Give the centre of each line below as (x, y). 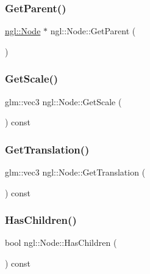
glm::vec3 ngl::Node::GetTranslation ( (75, 172)
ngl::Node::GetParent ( (93, 31)
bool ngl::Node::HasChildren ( (61, 243)
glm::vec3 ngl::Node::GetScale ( (63, 101)
